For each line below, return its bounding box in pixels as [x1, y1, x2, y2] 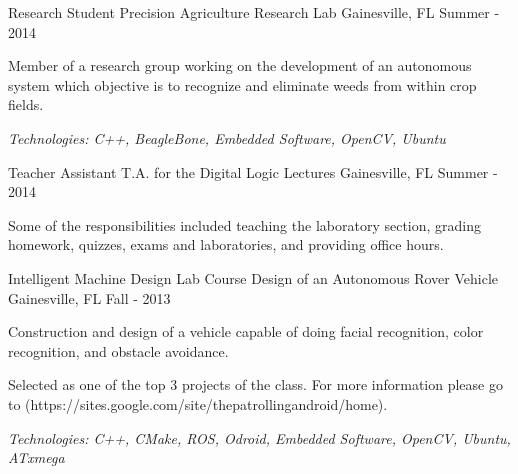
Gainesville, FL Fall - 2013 [8, 287, 171, 308]
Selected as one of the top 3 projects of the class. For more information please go [8, 374, 503, 395]
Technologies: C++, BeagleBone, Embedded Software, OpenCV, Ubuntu [8, 127, 446, 148]
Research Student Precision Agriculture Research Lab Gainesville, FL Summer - [8, 2, 500, 22]
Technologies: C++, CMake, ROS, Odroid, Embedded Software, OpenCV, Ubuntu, [8, 427, 511, 448]
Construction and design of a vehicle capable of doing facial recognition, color [8, 321, 484, 342]
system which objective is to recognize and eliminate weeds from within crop [8, 74, 477, 95]
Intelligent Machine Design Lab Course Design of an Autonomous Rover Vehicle [8, 267, 498, 288]
